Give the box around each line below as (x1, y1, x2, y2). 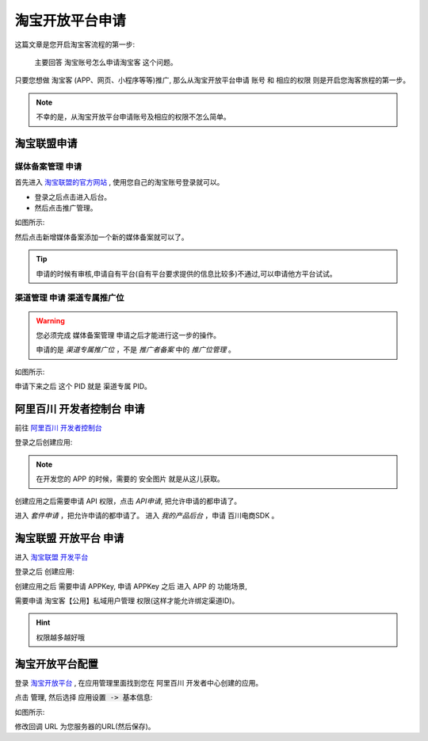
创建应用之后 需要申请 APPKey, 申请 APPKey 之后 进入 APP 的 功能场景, (14, 581, 247, 590)
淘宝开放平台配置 (14, 657, 98, 670)
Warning (36, 315, 65, 325)
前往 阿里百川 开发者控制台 (14, 423, 102, 433)
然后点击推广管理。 (34, 203, 97, 213)
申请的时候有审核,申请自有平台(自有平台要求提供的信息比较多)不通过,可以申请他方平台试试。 (36, 269, 337, 278)
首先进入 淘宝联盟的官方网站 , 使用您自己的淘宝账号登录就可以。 (14, 178, 224, 187)
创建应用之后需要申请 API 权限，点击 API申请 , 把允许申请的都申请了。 (14, 496, 242, 506)
